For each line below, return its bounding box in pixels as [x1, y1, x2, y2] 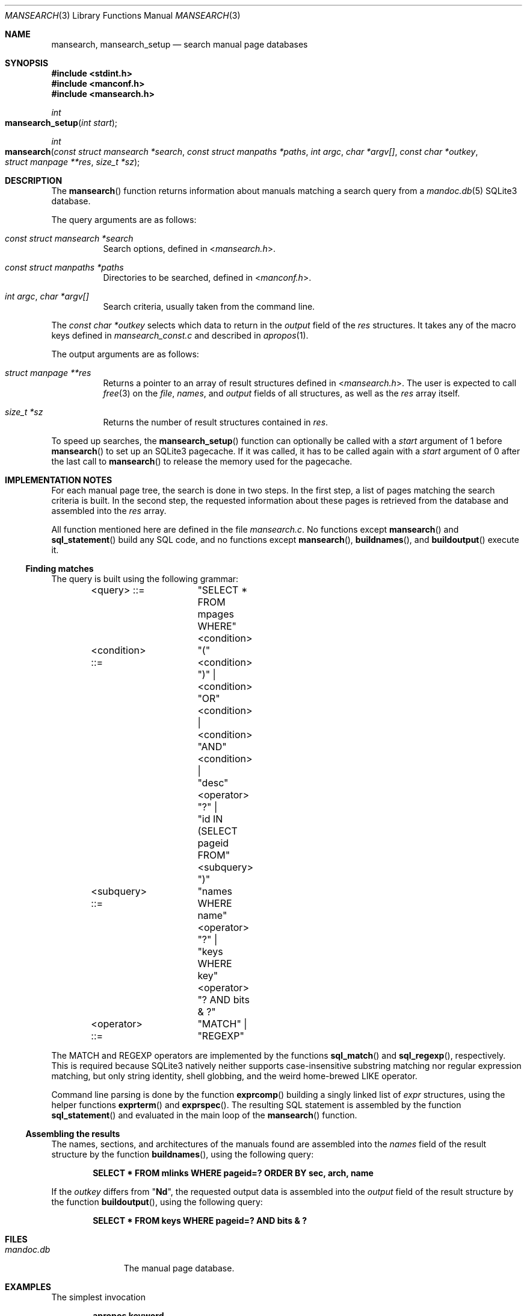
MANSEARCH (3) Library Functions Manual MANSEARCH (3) [5, 10, 241, 20]
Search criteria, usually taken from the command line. [103, 301, 315, 312]
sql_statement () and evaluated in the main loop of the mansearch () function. [51, 1110, 357, 1120]
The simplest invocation [51, 1292, 146, 1302]
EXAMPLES [5, 1282, 51, 1292]
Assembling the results [25, 1129, 120, 1139]
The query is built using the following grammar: [51, 574, 239, 584]
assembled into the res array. [51, 506, 167, 516]
